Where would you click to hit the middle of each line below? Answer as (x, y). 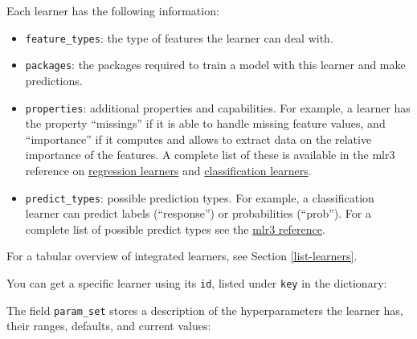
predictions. (54, 80)
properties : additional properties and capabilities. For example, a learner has (218, 107)
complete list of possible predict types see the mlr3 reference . (175, 229)
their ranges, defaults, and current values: (109, 326)
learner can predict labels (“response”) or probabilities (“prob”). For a (198, 213)
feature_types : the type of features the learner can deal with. (179, 37)
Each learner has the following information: (113, 10)
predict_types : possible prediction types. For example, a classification (200, 197)
